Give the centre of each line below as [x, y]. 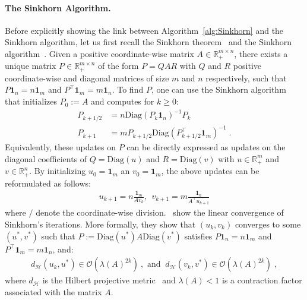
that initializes [31, 101]
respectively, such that [246, 78]
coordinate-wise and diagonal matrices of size [87, 78]
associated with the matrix [53, 291]
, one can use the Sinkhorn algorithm [219, 89]
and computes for [123, 101]
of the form [118, 66]
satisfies [198, 236]
